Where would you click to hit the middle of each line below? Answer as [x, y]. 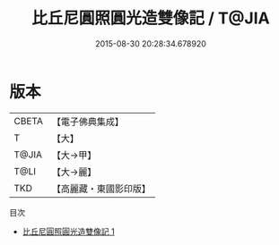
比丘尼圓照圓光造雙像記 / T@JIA [151, 18]
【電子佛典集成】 [87, 122]
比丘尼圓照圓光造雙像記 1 [68, 231]
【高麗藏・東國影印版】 [101, 189]
